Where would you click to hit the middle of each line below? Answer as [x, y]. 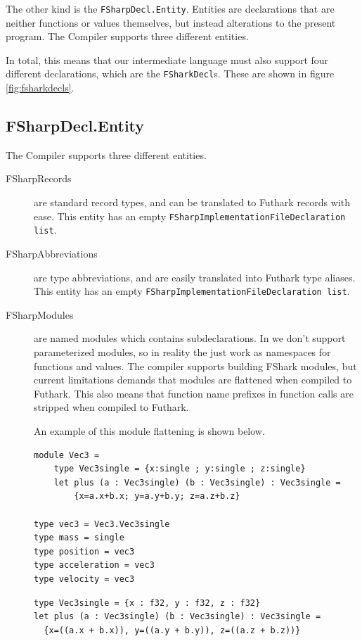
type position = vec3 [84, 551]
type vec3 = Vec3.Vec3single [102, 524]
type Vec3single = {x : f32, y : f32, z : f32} [147, 603]
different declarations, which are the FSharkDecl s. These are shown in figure [170, 74]
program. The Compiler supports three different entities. [127, 36]
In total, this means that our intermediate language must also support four [167, 59]
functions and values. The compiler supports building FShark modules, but [195, 366]
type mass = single [79, 538]
